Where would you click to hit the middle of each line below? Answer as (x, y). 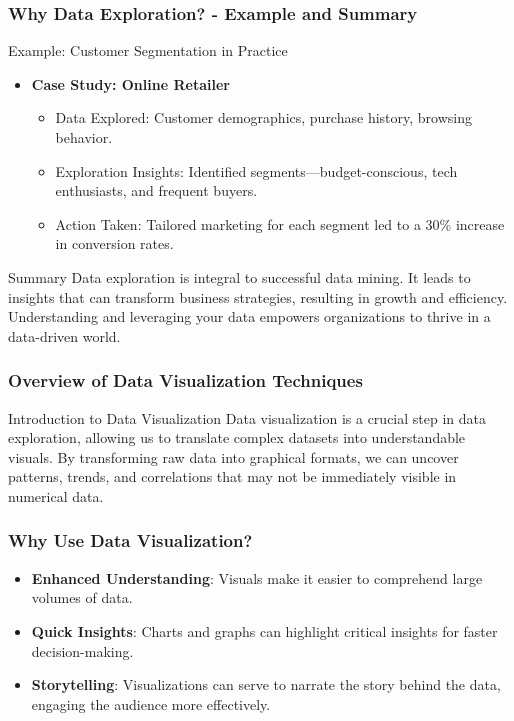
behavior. (84, 137)
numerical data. (56, 495)
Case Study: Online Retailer (130, 83)
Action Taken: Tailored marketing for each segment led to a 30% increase (280, 223)
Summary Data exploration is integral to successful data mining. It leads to (239, 276)
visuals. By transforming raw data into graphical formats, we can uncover (233, 456)
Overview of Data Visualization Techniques (185, 380)
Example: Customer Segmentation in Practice (148, 50)
